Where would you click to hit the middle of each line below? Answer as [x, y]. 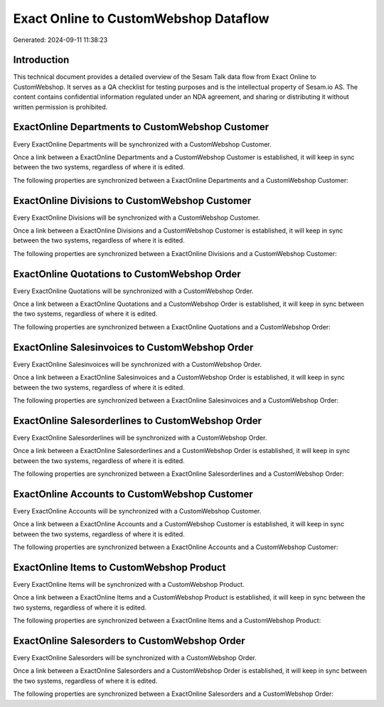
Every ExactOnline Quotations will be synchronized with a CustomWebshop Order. [133, 291]
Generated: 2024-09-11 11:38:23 [60, 40]
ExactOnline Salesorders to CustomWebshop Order [129, 640]
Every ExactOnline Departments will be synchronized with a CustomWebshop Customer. [142, 144]
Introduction [41, 60]
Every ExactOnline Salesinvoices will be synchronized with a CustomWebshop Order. [138, 364]
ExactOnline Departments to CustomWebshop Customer [141, 127]
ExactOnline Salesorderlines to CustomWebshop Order [138, 421]
